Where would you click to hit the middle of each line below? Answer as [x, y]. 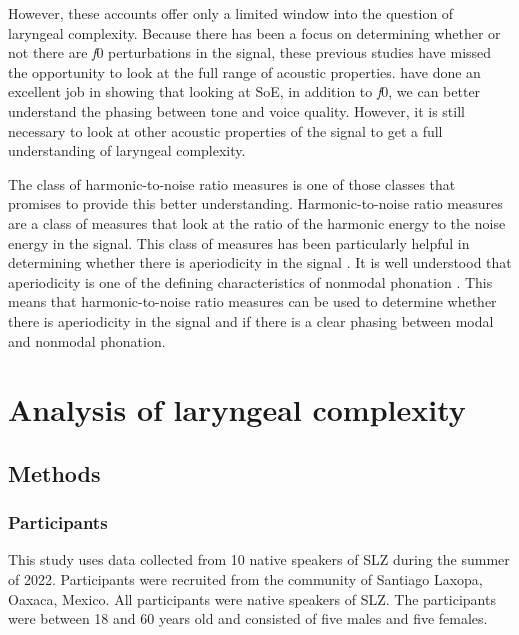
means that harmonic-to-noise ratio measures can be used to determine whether [252, 301]
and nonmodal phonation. [87, 340]
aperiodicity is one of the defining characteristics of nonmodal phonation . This [250, 281]
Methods [54, 472]
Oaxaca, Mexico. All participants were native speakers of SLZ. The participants [252, 598]
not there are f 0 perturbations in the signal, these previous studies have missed [250, 52]
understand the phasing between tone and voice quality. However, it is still [236, 110]
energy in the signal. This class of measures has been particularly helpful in [239, 242]
